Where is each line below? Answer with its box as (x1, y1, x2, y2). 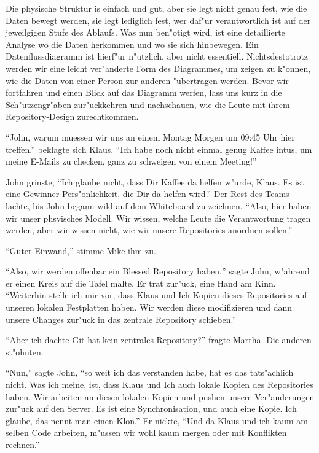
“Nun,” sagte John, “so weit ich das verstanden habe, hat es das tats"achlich (6, 366, 294, 379)
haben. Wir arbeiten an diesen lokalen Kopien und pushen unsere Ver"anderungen (6, 390, 315, 403)
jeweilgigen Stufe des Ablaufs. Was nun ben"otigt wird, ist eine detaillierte (6, 26, 285, 39)
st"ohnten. (6, 345, 44, 358)
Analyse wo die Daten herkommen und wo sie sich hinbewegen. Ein (6, 37, 259, 50)
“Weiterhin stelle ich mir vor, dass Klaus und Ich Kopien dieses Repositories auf (6, 288, 307, 301)
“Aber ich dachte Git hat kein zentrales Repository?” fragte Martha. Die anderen (6, 333, 312, 346)
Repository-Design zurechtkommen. (6, 110, 139, 123)
